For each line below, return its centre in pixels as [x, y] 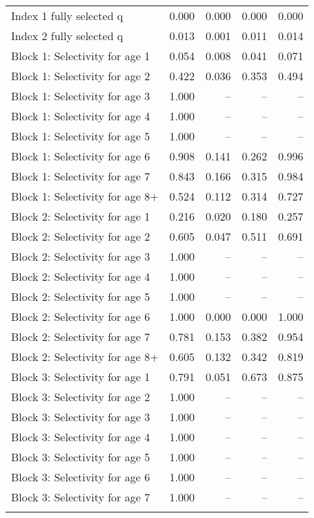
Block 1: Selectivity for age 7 [81, 176]
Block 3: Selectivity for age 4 [81, 437]
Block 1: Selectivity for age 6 [81, 156]
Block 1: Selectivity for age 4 [81, 116]
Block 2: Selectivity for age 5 [81, 296]
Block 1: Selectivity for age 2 [81, 76]
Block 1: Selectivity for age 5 [81, 136]
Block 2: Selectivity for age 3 [81, 256]
